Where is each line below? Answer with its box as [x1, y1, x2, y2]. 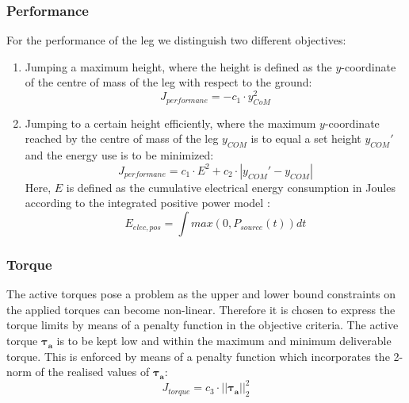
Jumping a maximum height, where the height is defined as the [25, 58, 332, 75]
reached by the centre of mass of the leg [25, 130, 219, 147]
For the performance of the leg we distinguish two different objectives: [6, 32, 346, 48]
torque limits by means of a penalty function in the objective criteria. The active [6, 317, 399, 333]
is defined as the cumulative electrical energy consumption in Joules [66, 178, 396, 195]
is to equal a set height [250, 130, 361, 147]
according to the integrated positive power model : [25, 194, 270, 211]
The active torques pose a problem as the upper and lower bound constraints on [6, 286, 396, 302]
